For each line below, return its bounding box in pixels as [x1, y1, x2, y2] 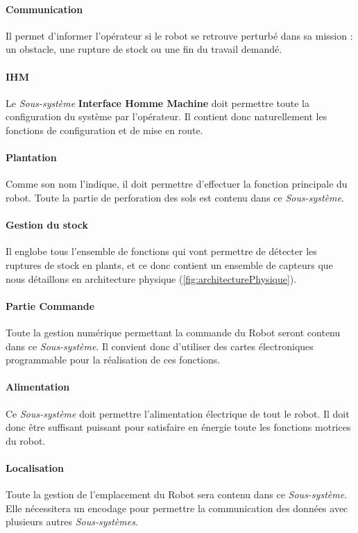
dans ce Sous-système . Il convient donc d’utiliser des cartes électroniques [6, 338, 314, 353]
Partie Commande [6, 298, 95, 313]
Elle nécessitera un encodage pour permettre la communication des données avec [6, 500, 348, 515]
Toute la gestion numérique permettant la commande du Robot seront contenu [6, 325, 341, 339]
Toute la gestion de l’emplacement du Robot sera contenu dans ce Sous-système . [6, 487, 348, 502]
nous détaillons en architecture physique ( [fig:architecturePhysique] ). [6, 271, 297, 286]
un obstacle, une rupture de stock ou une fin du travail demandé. [6, 42, 282, 56]
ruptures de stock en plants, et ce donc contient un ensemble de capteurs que [6, 257, 333, 272]
